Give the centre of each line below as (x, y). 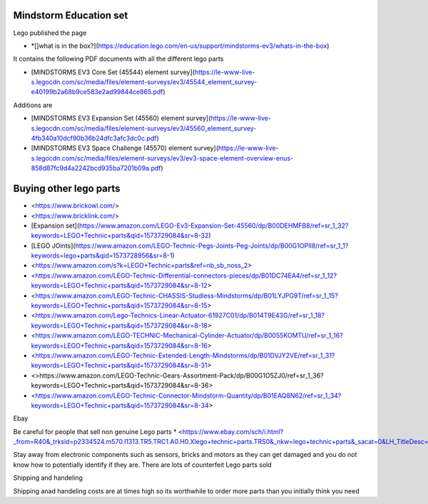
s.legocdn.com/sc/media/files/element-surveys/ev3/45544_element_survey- (144, 82)
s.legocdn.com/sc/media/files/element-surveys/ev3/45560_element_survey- (144, 128)
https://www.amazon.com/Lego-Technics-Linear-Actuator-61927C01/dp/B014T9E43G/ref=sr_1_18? (180, 316)
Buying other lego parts (67, 189)
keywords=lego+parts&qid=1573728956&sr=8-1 (102, 256)
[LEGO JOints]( (53, 246)
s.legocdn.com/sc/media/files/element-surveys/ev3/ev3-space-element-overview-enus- (162, 158)
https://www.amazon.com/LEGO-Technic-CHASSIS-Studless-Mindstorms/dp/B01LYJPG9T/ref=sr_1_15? (187, 296)
